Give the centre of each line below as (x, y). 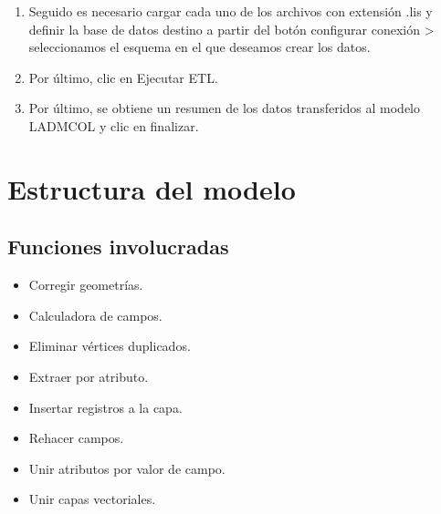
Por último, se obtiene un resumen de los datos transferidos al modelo (224, 108)
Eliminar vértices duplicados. (110, 346)
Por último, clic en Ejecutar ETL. (123, 77)
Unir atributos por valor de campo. (127, 468)
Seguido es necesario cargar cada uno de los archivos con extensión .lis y (231, 11)
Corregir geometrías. (86, 285)
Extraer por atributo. (89, 376)
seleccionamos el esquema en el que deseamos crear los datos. (199, 47)
